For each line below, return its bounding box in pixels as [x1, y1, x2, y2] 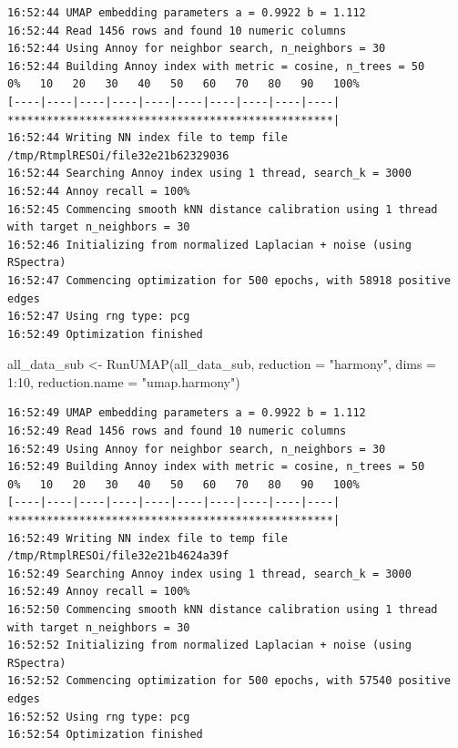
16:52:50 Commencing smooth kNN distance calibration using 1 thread [7, 603, 438, 616]
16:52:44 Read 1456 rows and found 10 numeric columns [7, 24, 347, 37]
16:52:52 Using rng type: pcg [7, 710, 190, 723]
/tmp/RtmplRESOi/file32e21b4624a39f [7, 549, 229, 563]
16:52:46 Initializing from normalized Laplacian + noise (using [7, 238, 412, 251]
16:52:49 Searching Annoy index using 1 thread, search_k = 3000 [7, 567, 412, 580]
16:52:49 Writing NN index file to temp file [7, 531, 288, 545]
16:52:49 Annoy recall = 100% [7, 585, 190, 599]
